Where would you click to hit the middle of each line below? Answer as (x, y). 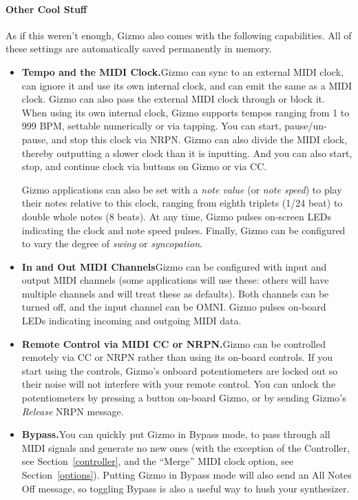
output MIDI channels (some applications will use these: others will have (175, 280)
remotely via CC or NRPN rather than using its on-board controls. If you (177, 357)
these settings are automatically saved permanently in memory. (139, 49)
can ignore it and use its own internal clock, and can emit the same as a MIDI (187, 85)
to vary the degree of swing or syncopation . (112, 243)
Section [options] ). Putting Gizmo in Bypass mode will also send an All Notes (187, 475)
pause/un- (306, 126)
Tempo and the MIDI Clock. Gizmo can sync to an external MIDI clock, (182, 71)
